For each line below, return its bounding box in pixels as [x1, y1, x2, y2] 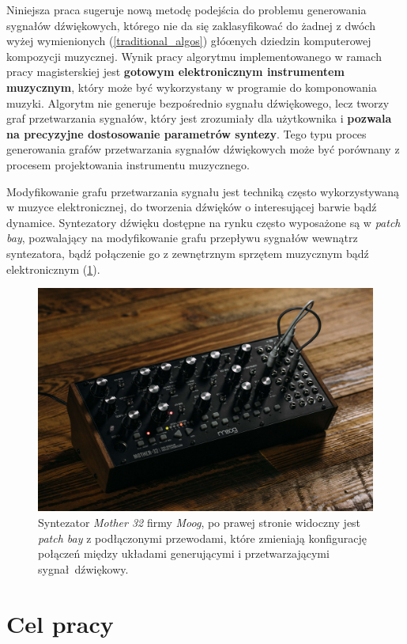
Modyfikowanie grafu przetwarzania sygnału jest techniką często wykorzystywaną [6, 183, 400, 199]
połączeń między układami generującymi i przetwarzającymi [38, 545, 330, 562]
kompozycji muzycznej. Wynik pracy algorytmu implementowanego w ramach [6, 47, 382, 64]
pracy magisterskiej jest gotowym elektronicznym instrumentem [6, 63, 345, 80]
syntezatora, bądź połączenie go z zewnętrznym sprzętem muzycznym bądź [6, 244, 369, 261]
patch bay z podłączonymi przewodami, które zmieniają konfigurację [38, 529, 367, 546]
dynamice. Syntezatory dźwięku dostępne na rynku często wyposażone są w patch [6, 214, 401, 230]
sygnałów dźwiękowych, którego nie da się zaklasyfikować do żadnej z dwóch [6, 17, 375, 33]
